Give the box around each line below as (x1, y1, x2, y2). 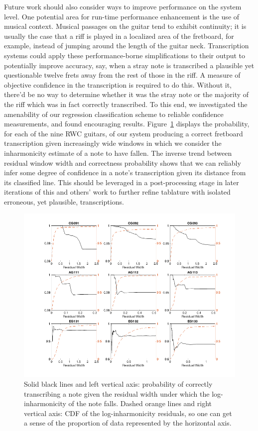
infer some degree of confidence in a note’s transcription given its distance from (4, 167, 246, 178)
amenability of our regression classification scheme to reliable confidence (4, 108, 224, 119)
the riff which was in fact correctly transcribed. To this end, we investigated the (4, 99, 248, 109)
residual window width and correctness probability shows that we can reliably (4, 157, 241, 168)
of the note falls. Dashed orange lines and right (68, 398, 212, 409)
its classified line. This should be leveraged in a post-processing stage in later (4, 177, 239, 187)
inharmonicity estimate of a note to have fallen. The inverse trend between (4, 147, 232, 158)
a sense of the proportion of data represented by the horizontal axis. (24, 418, 232, 428)
